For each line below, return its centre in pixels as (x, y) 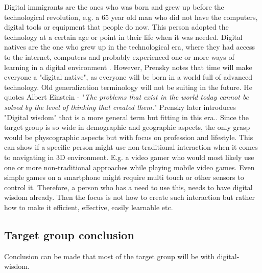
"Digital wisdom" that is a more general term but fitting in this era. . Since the (126, 117)
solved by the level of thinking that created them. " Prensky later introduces (120, 107)
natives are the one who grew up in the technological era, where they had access (130, 47)
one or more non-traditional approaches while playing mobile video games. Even (129, 167)
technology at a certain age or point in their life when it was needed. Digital (123, 37)
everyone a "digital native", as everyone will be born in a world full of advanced (128, 77)
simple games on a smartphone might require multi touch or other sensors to (124, 177)
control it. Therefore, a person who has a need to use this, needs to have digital (128, 187)
